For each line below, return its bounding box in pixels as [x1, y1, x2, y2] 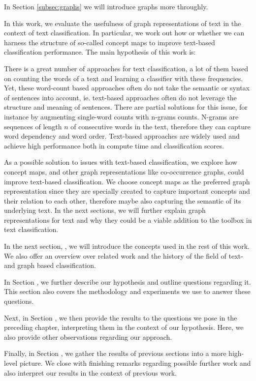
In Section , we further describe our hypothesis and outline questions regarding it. [4, 276, 251, 287]
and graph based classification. [4, 260, 96, 270]
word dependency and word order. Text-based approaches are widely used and [4, 131, 240, 141]
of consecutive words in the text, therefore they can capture [70, 121, 251, 131]
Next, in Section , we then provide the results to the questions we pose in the [4, 312, 237, 322]
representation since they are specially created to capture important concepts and [4, 186, 250, 196]
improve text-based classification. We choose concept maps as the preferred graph [4, 176, 250, 186]
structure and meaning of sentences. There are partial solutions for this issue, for [4, 102, 248, 112]
